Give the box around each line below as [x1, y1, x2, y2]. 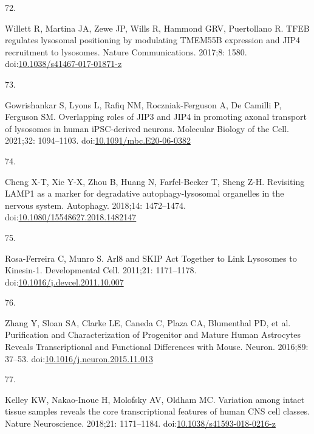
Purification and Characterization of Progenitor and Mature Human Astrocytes [5, 328, 301, 341]
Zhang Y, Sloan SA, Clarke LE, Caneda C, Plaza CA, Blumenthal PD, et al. [5, 316, 291, 329]
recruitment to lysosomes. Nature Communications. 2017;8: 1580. [5, 45, 247, 58]
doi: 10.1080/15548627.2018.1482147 [5, 211, 137, 223]
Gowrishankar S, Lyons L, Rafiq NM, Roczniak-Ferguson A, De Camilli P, [5, 98, 282, 111]
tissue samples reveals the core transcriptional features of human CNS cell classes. [5, 405, 310, 418]
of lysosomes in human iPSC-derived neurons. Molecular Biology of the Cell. [5, 122, 289, 135]
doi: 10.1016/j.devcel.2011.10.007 [5, 275, 124, 288]
